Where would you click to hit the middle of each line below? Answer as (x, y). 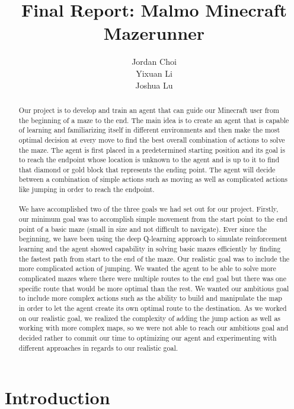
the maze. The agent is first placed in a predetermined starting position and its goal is (152, 150)
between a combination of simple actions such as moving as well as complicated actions (153, 179)
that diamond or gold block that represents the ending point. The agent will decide (147, 169)
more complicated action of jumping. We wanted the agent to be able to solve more (147, 268)
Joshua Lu (154, 85)
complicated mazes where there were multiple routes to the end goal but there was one (152, 279)
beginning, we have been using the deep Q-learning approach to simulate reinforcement (153, 239)
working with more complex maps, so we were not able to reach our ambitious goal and (154, 328)
